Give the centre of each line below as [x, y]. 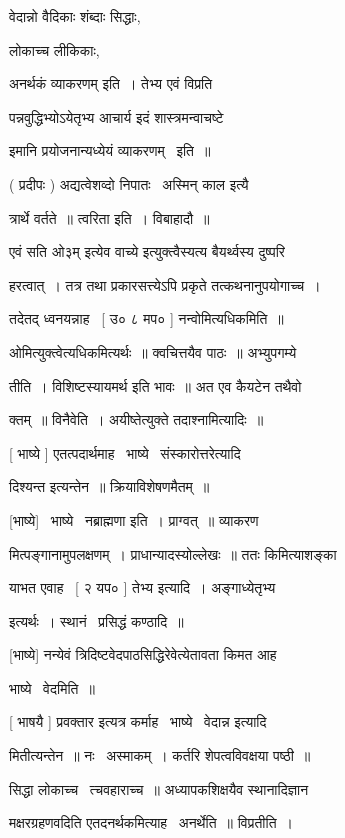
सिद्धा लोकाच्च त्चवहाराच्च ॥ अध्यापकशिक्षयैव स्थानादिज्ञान [159, 788]
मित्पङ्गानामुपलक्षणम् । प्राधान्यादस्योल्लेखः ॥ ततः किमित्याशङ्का [173, 553]
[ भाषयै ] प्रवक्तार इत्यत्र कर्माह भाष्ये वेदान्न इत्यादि [138, 721]
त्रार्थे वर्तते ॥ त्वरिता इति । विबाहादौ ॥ [109, 217]
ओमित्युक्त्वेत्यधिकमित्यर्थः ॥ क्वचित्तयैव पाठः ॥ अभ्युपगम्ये [153, 351]
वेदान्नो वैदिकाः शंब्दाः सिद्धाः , [75, 16]
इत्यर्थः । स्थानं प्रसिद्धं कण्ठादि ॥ [96, 620]
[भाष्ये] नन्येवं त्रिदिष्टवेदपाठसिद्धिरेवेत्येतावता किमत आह [143, 654]
